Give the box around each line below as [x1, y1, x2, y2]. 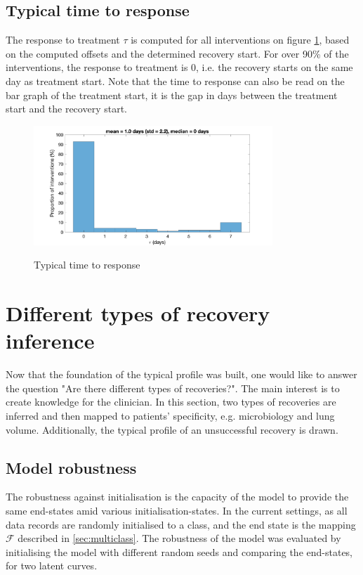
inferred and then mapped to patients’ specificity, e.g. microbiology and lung [6, 408, 335, 422]
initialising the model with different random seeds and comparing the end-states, [6, 544, 353, 559]
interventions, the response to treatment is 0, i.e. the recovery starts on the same [6, 60, 353, 75]
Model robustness [6, 456, 137, 478]
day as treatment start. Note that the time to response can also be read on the [6, 73, 345, 88]
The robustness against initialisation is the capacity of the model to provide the [6, 489, 349, 504]
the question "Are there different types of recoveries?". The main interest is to [6, 380, 340, 395]
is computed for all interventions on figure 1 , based [131, 32, 350, 47]
